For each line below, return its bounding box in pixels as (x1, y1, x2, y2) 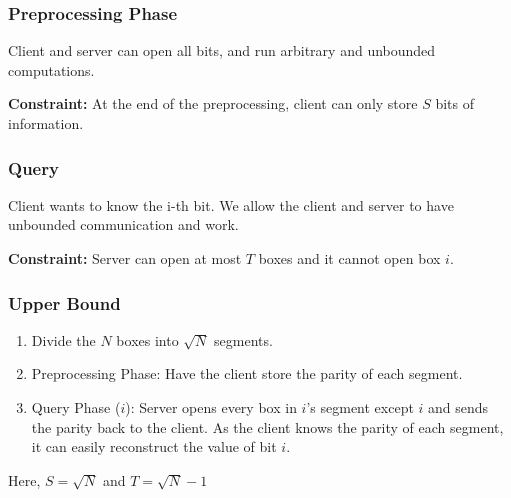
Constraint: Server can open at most (8, 248, 242, 268)
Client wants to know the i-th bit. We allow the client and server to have (8, 194, 454, 215)
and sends (428, 397, 489, 417)
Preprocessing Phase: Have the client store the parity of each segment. (31, 363, 463, 384)
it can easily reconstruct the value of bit (31, 436, 277, 457)
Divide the (31, 329, 96, 350)
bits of (435, 93, 475, 114)
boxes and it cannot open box (258, 248, 441, 268)
